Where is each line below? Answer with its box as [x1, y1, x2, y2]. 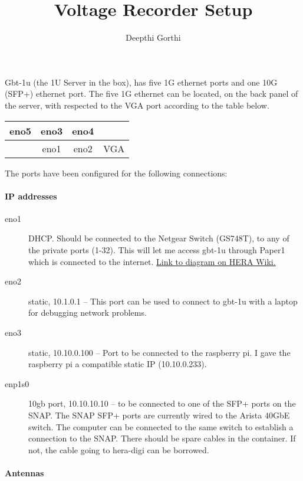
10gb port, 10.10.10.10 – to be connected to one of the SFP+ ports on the [28, 397, 296, 410]
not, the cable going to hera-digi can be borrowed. [28, 443, 209, 456]
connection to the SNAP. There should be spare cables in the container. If [28, 432, 296, 444]
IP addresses [5, 189, 57, 202]
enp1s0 [5, 377, 29, 390]
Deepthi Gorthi [126, 31, 181, 44]
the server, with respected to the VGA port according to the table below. [5, 99, 269, 111]
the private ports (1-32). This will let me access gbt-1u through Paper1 [28, 244, 285, 256]
